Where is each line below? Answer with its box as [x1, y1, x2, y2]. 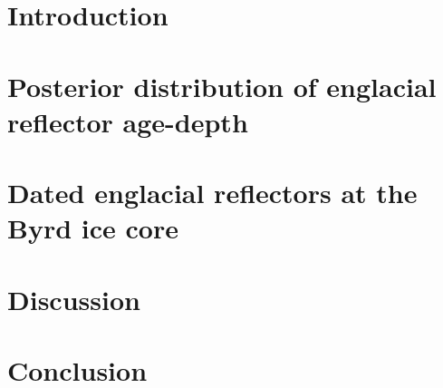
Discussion [7, 280, 140, 317]
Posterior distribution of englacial [7, 67, 437, 104]
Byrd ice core [7, 209, 178, 247]
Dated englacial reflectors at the [7, 174, 418, 211]
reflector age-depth [7, 102, 248, 140]
